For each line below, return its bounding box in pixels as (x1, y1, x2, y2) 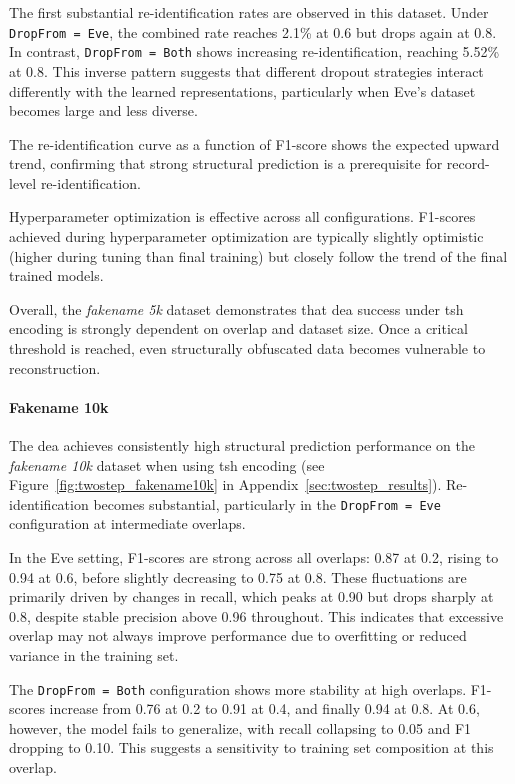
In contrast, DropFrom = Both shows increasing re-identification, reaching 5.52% (9, 41, 500, 62)
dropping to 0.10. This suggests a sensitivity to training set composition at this (9, 737, 494, 758)
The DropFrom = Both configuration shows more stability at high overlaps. (9, 678, 467, 699)
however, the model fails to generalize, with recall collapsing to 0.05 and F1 (9, 717, 472, 738)
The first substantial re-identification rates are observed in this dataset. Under (9, 2, 489, 22)
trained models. (9, 265, 104, 286)
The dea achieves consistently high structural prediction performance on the (9, 435, 476, 456)
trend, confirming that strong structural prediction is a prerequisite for (9, 153, 443, 174)
